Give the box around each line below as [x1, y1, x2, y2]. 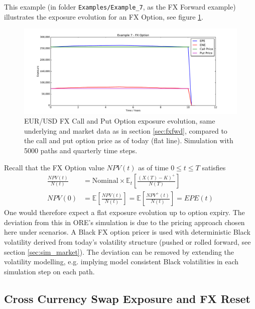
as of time [138, 162, 169, 172]
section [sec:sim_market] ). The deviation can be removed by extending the [4, 246, 234, 257]
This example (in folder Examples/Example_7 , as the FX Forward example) [4, 2, 236, 12]
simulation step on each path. [4, 266, 95, 276]
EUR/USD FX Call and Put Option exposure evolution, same [24, 116, 215, 126]
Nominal [92, 177, 118, 185]
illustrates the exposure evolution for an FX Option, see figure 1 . [4, 11, 203, 22]
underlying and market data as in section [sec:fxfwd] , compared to [24, 125, 227, 136]
